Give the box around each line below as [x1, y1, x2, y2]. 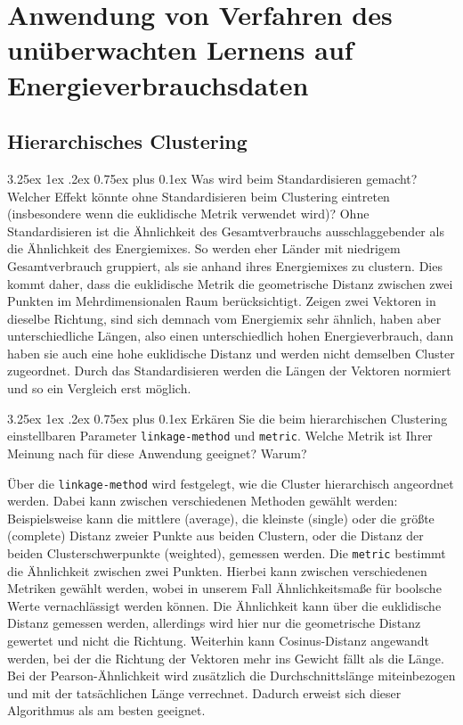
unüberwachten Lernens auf [7, 31, 353, 68]
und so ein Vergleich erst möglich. [7, 379, 191, 398]
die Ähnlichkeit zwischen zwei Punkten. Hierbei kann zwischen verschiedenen [7, 561, 427, 580]
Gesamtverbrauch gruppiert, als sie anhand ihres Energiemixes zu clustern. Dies [7, 256, 443, 275]
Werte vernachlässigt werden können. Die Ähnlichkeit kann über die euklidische [7, 596, 442, 614]
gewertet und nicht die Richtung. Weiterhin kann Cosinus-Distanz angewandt [7, 630, 429, 649]
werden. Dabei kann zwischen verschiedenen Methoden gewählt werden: [7, 491, 398, 510]
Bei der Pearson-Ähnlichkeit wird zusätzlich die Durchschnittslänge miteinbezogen [7, 666, 456, 685]
